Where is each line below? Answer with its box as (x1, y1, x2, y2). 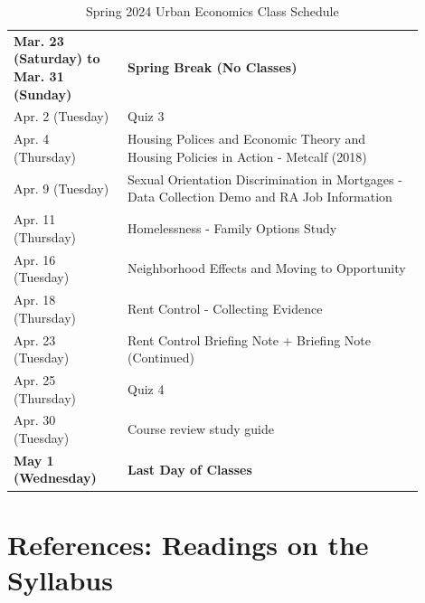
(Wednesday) (14, 468, 97, 487)
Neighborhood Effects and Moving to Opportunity (127, 259, 406, 278)
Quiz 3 (127, 107, 165, 126)
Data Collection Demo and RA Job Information (127, 187, 392, 206)
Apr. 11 (14, 210, 56, 229)
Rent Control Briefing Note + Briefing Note (127, 330, 372, 349)
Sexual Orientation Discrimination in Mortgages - (127, 169, 402, 188)
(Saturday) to (14, 49, 100, 68)
